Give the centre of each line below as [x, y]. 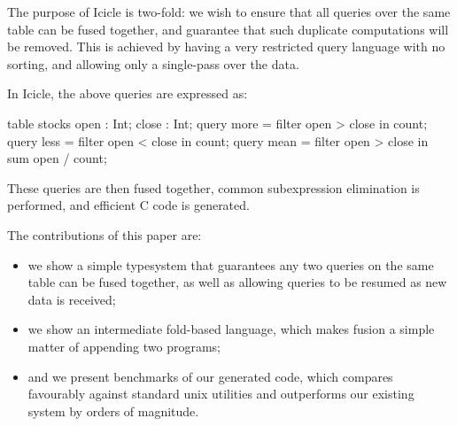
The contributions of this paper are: [105, 234]
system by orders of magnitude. [113, 411]
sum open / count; [57, 158]
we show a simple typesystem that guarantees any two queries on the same [231, 264]
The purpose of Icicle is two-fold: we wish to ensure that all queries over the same [229, 12]
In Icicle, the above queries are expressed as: [128, 93]
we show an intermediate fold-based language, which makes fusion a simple [231, 329]
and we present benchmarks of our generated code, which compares [210, 376]
